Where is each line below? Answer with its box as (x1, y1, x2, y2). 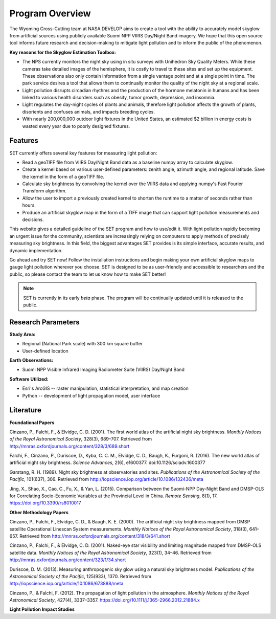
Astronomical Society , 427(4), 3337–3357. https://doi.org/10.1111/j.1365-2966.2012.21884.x (9, 597, 200, 603)
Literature (9, 406, 42, 414)
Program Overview (9, 8, 91, 19)
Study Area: (9, 331, 36, 337)
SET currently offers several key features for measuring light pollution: (9, 150, 157, 156)
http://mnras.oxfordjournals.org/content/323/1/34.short (9, 557, 126, 563)
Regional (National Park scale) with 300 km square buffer (22, 341, 143, 347)
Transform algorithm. (22, 188, 67, 194)
